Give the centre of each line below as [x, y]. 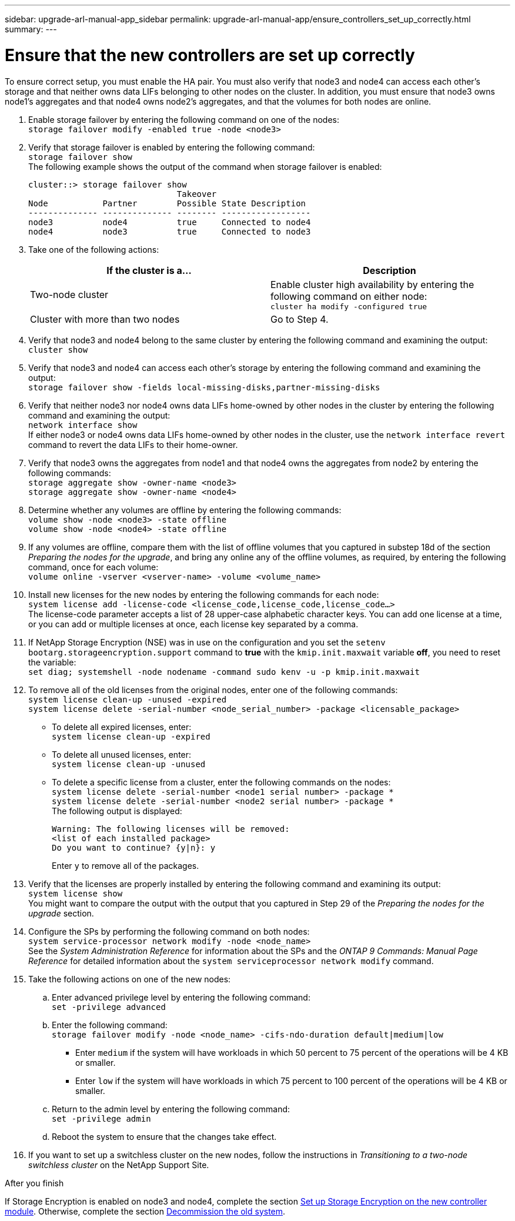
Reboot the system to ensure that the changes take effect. [164, 1136]
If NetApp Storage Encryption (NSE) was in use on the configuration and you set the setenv [207, 642]
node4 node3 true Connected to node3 [170, 231]
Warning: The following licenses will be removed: [171, 829]
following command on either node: [349, 296]
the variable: [52, 662]
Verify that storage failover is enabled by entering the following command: [172, 147]
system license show [76, 893]
